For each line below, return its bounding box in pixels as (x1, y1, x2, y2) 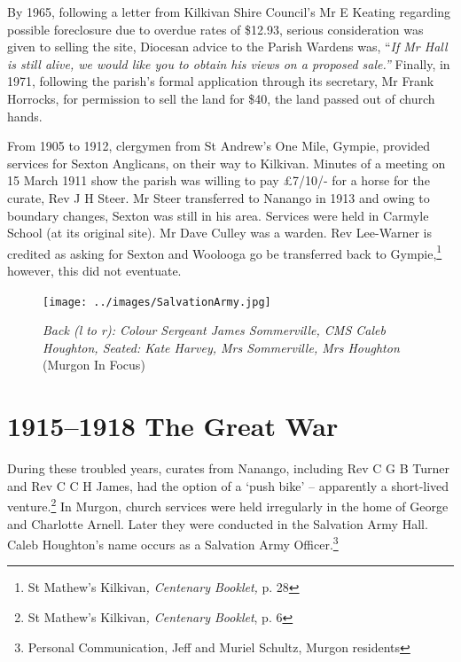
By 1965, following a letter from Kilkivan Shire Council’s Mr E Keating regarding (7, 3, 451, 20)
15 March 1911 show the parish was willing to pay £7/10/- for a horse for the (7, 171, 430, 190)
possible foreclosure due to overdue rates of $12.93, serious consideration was (7, 19, 424, 38)
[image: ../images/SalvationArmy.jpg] (43, 295, 271, 308)
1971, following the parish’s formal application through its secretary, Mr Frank (7, 72, 434, 90)
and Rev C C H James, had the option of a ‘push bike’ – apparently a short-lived (7, 476, 449, 495)
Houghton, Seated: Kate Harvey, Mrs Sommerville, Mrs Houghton (43, 338, 400, 356)
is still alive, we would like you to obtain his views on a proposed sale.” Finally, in (7, 54, 450, 73)
